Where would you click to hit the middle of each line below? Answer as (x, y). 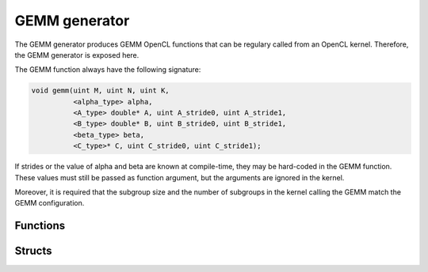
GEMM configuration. (50, 203)
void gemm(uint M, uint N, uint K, (100, 91)
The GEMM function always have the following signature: (108, 70)
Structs (33, 251)
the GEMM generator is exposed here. (77, 55)
